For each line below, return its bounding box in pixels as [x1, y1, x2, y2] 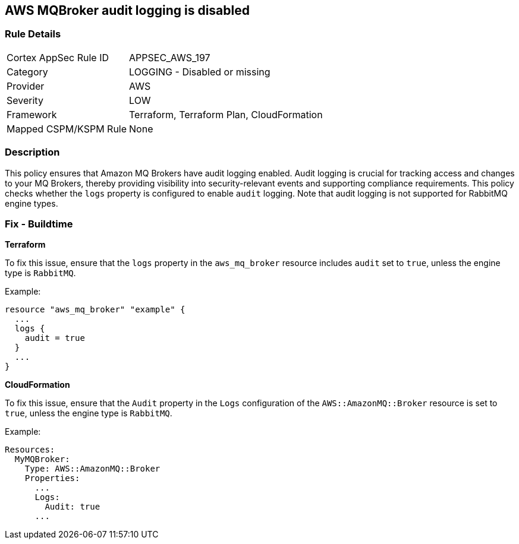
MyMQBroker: [14, 454, 70, 464]
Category [7, 65, 48, 78]
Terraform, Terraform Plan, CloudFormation [129, 108, 323, 121]
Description [5, 146, 60, 159]
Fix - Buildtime [5, 217, 73, 230]
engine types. [5, 198, 58, 208]
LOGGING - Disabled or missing [129, 65, 270, 78]
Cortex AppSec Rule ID [7, 51, 109, 64]
